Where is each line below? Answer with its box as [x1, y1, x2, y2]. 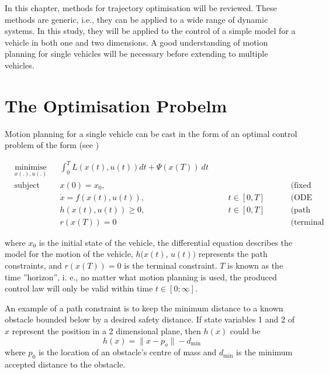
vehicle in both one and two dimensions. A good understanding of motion [5, 36, 268, 48]
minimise [15, 163, 47, 172]
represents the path [198, 248, 268, 260]
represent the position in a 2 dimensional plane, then [12, 324, 201, 337]
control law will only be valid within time [5, 282, 153, 294]
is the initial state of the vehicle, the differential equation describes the [39, 236, 293, 248]
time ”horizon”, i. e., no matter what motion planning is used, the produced [5, 270, 277, 283]
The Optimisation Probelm [5, 93, 227, 117]
